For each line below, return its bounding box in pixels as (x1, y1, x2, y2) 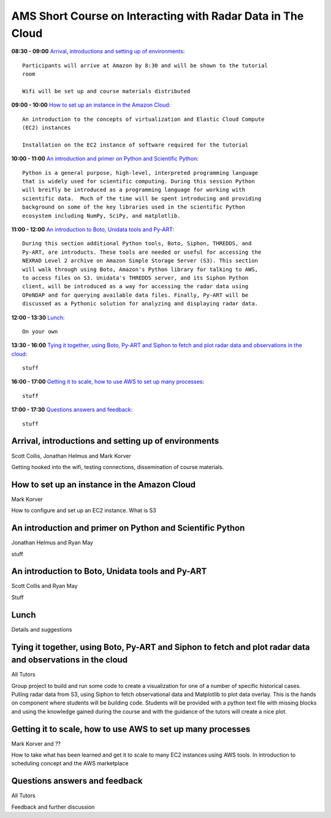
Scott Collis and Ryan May (11, 583, 78, 590)
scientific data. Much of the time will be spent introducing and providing (22, 195, 262, 202)
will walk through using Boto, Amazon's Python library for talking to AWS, (22, 266, 259, 273)
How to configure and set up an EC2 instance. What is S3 (11, 506, 156, 514)
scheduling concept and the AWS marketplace (11, 760, 129, 767)
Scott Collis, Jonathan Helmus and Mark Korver (11, 452, 131, 459)
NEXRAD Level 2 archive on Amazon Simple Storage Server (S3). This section (22, 258, 259, 264)
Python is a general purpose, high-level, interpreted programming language (22, 169, 259, 176)
